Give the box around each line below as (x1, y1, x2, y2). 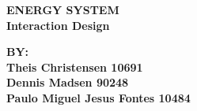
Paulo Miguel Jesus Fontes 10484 (6, 89, 191, 105)
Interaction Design (6, 17, 110, 33)
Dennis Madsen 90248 (6, 74, 129, 91)
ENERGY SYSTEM (6, 2, 119, 17)
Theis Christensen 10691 (6, 58, 143, 75)
